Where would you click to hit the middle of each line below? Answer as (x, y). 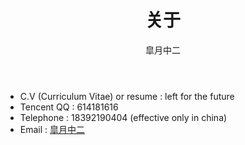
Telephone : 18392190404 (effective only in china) (123, 117)
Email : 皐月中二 (52, 129)
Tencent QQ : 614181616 (69, 107)
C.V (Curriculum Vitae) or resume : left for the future (127, 96)
